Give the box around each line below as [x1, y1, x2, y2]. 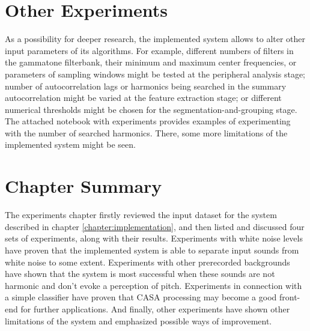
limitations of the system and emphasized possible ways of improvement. [5, 314, 272, 327]
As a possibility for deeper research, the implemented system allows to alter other [5, 32, 306, 45]
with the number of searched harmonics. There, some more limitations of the [5, 126, 288, 139]
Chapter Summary [5, 174, 162, 198]
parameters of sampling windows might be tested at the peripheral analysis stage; [5, 67, 306, 80]
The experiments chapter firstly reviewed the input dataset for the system [5, 208, 277, 221]
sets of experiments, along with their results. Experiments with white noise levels [5, 232, 303, 244]
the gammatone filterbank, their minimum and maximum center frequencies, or [5, 56, 297, 68]
